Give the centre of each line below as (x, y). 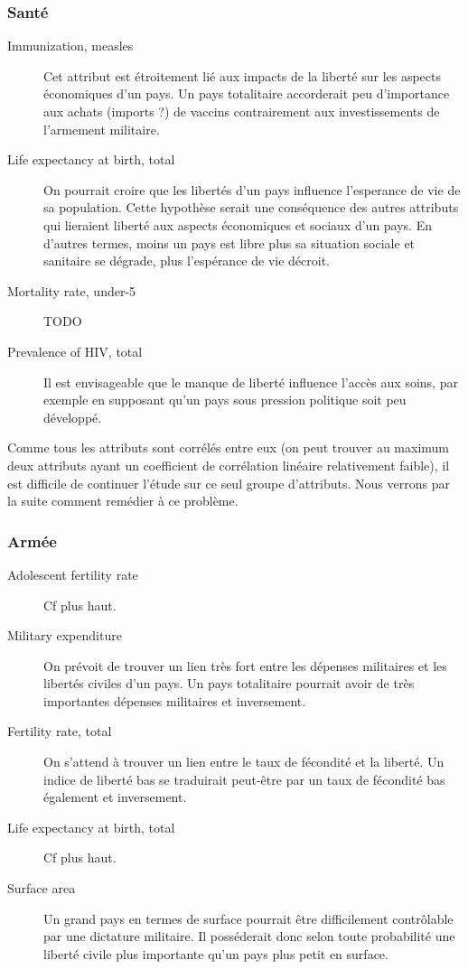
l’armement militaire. (102, 129)
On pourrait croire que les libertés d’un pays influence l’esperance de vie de (252, 189)
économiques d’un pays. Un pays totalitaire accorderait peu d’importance (247, 93)
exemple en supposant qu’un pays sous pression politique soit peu (225, 400)
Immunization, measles (70, 46)
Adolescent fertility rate (73, 574)
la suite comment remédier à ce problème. (123, 501)
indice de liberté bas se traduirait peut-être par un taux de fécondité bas (244, 779)
